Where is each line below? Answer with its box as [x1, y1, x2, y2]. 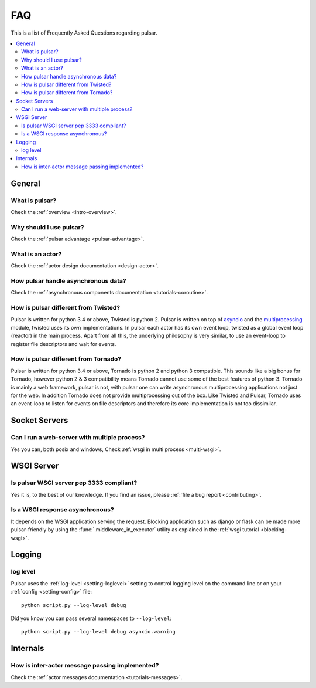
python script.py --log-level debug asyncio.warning [21, 628, 176, 635]
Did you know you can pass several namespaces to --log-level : [11, 615, 172, 622]
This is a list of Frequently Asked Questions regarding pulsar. [11, 29, 157, 36]
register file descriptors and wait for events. [11, 340, 116, 347]
